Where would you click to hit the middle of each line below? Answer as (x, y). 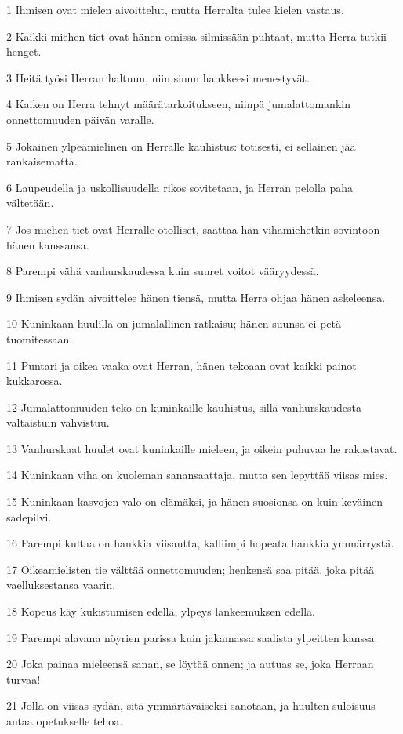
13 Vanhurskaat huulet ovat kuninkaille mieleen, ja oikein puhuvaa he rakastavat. (202, 448)
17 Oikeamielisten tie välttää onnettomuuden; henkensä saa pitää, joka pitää (191, 569)
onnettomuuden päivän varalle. (80, 119)
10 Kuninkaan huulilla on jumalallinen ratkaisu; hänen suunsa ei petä (174, 323)
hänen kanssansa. (48, 244)
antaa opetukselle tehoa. (65, 721)
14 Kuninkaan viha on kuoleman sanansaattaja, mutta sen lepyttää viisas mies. (197, 475)
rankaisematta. (42, 161)
